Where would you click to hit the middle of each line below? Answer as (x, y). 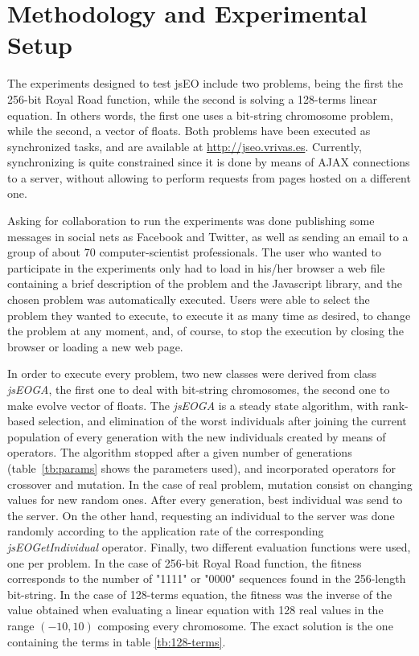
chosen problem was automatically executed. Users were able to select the (189, 299)
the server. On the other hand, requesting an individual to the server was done (201, 515)
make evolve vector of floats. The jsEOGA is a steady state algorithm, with (193, 405)
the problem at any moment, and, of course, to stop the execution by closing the (206, 331)
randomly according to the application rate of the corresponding (166, 531)
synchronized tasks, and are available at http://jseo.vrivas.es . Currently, (185, 146)
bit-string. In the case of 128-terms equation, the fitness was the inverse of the (200, 594)
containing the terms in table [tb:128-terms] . (117, 641)
